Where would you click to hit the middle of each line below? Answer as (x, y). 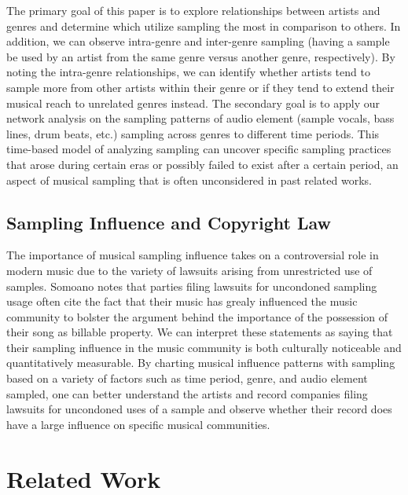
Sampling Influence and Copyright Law (169, 222)
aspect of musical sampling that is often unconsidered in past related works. (189, 180)
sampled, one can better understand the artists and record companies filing (187, 393)
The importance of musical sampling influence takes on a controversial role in (193, 255)
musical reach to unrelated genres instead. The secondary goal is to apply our (193, 103)
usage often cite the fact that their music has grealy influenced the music (182, 301)
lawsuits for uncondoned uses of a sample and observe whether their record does (199, 409)
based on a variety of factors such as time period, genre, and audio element (187, 378)
